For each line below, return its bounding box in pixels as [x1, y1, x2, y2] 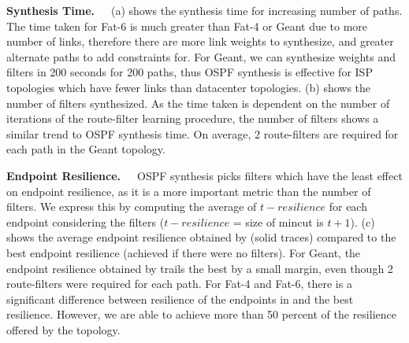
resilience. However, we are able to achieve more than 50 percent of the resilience [6, 306, 396, 323]
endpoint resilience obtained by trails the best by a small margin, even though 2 [6, 260, 393, 276]
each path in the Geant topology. [6, 141, 165, 157]
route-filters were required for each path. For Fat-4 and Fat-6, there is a [6, 275, 352, 292]
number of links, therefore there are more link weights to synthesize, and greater [6, 33, 394, 50]
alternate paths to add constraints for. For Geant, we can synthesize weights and [6, 48, 396, 65]
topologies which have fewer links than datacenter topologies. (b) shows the [6, 79, 371, 95]
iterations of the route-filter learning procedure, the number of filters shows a [6, 110, 379, 127]
